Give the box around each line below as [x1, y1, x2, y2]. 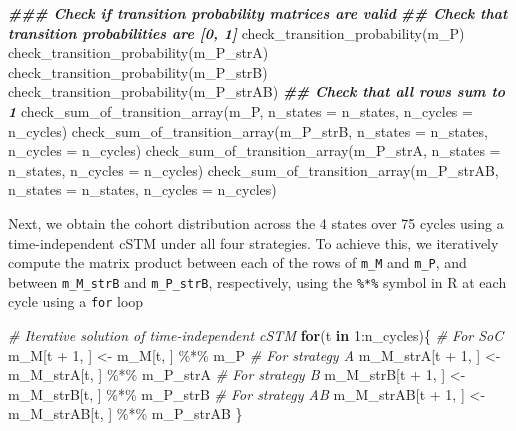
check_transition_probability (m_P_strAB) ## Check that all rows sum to [8, 81, 506, 102]
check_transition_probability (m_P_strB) [8, 61, 268, 82]
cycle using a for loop [8, 291, 144, 312]
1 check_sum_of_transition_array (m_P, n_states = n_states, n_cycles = [8, 100, 473, 121]
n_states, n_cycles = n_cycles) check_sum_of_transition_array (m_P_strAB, [8, 159, 499, 180]
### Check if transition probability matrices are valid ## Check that [8, 3, 508, 23]
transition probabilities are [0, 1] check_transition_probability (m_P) [8, 22, 465, 43]
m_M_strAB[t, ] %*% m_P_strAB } [8, 403, 243, 424]
